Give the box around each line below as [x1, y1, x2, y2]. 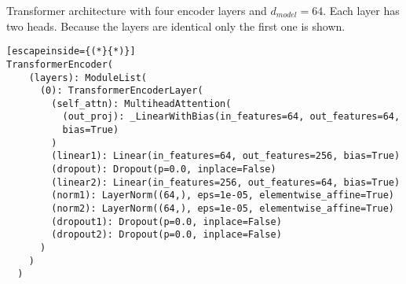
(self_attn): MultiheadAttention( [51, 98, 232, 109]
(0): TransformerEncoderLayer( [39, 85, 203, 97]
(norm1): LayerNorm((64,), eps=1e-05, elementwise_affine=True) [51, 190, 394, 201]
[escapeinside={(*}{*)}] [6, 46, 136, 57]
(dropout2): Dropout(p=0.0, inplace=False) [51, 229, 282, 241]
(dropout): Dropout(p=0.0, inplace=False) [51, 164, 276, 175]
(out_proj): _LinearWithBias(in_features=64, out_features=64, [62, 111, 401, 123]
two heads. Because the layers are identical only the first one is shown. [6, 17, 346, 34]
